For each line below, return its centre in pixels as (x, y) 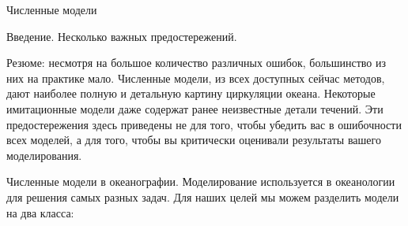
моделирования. (44, 155)
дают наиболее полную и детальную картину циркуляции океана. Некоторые (191, 93)
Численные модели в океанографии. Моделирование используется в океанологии (201, 182)
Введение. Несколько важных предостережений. (122, 36)
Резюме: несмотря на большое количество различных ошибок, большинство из (196, 63)
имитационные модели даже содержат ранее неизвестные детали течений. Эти (195, 108)
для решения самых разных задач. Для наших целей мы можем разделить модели (203, 196)
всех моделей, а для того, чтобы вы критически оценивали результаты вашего (194, 140)
